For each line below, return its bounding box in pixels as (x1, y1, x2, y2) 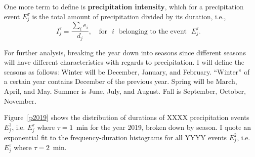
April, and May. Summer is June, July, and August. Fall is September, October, (4, 85, 246, 96)
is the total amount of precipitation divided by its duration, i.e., (32, 11, 226, 21)
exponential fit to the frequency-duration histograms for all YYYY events (4, 132, 227, 142)
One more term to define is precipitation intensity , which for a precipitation (4, 1, 244, 11)
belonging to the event (119, 28, 187, 35)
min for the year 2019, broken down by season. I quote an (76, 121, 251, 132)
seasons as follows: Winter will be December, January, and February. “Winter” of (4, 66, 250, 77)
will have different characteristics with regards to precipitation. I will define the (4, 57, 245, 67)
